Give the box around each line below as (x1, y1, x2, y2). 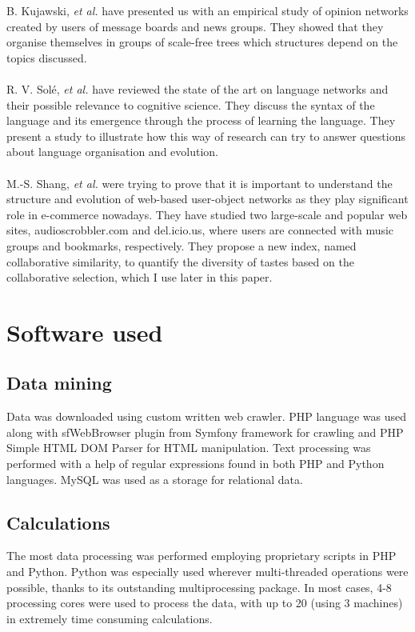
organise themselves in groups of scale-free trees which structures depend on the (6, 34, 398, 50)
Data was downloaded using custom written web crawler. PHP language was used (6, 408, 406, 425)
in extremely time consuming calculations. (6, 610, 213, 626)
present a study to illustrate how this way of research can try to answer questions (6, 127, 405, 144)
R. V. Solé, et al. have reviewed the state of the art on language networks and (6, 80, 389, 97)
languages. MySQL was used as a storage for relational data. (6, 470, 303, 487)
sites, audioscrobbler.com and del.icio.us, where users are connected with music (6, 222, 394, 238)
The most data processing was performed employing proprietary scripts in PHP (6, 547, 397, 564)
